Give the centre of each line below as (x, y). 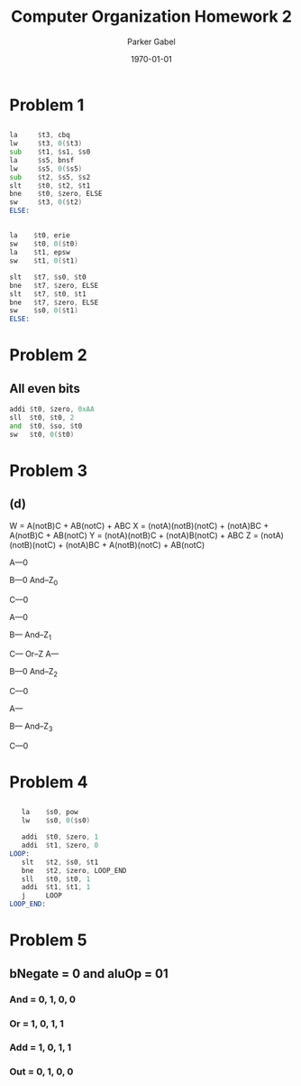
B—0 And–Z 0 (34, 581)
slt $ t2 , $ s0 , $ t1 (60, 862)
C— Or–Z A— (34, 654)
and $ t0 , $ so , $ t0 (46, 426)
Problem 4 (49, 782)
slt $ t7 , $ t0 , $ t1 (48, 294)
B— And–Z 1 (31, 636)
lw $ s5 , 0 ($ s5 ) (46, 169)
